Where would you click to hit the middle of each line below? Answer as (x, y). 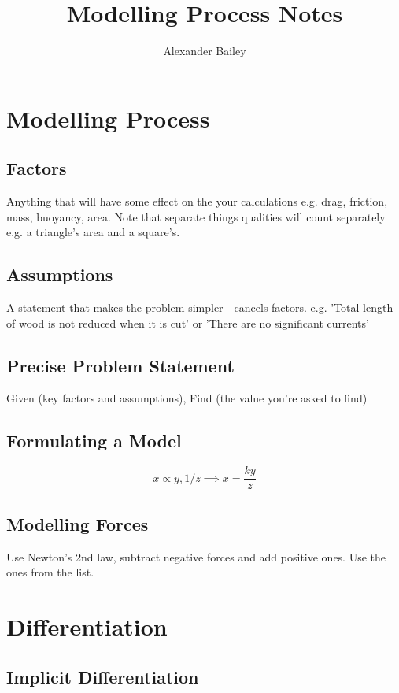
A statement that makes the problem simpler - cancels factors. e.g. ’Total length (200, 308)
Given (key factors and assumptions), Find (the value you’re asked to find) (187, 398)
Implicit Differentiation (103, 676)
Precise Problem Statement (120, 365)
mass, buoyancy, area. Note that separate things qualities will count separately (196, 216)
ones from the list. (50, 572)
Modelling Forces (78, 523)
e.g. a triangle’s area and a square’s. (93, 232)
